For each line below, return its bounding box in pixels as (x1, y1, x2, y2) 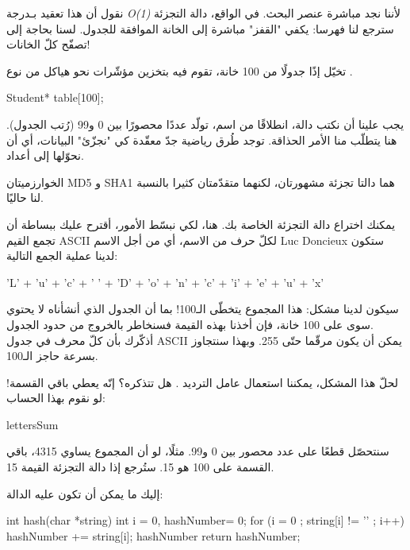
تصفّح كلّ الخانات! (6, 36, 90, 52)
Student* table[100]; (6, 89, 104, 106)
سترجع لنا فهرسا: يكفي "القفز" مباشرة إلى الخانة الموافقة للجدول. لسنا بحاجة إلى (6, 20, 394, 37)
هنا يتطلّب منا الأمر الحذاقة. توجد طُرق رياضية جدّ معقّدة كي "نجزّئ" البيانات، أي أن (6, 131, 397, 148)
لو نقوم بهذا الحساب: (6, 389, 105, 406)
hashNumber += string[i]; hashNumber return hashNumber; (6, 527, 301, 544)
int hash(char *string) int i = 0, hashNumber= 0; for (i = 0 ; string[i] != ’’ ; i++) (6, 512, 404, 529)
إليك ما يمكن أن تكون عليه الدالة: (6, 485, 163, 502)
